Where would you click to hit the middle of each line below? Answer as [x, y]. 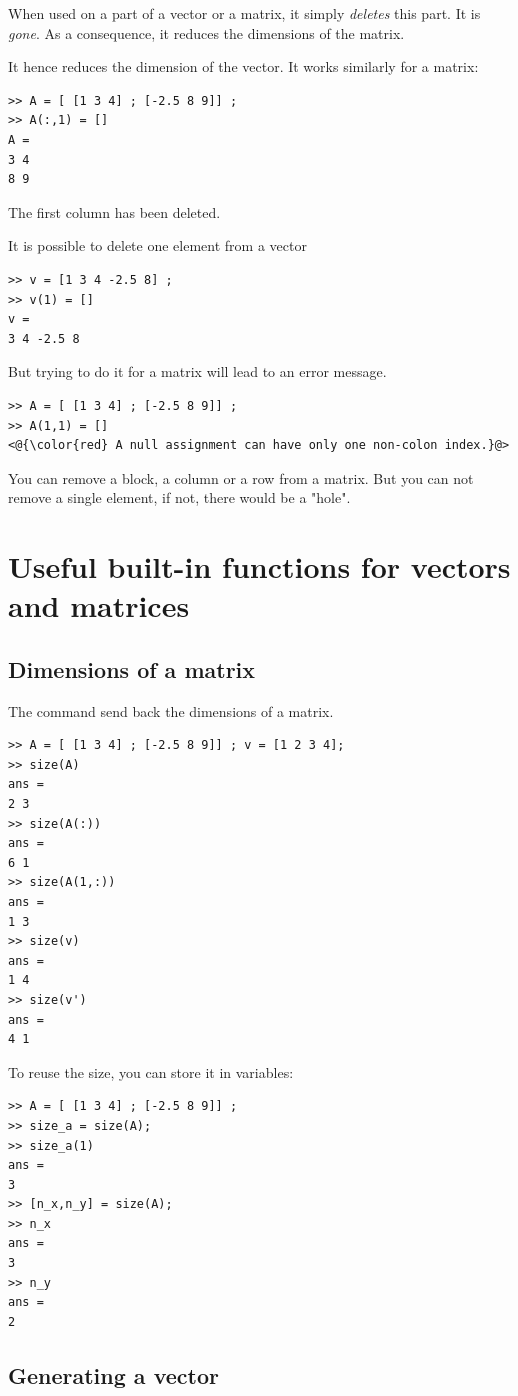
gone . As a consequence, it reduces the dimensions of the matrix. [206, 32]
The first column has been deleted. [114, 211]
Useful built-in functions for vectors [259, 566]
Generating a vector [113, 1374]
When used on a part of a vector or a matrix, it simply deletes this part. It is [244, 13]
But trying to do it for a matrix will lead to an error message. [197, 371]
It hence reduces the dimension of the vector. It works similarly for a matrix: [243, 66]
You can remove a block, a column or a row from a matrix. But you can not [241, 477]
